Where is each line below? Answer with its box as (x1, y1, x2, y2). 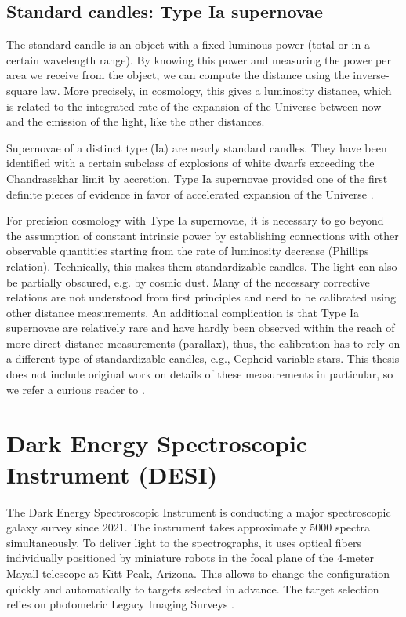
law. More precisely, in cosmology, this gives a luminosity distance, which (41, 82, 392, 98)
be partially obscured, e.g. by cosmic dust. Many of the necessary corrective (6, 273, 370, 290)
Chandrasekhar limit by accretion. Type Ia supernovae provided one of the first (6, 170, 388, 186)
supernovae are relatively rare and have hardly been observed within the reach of (6, 319, 395, 336)
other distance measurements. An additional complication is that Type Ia (6, 304, 359, 320)
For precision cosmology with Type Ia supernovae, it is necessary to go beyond (6, 212, 384, 228)
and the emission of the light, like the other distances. (6, 113, 265, 130)
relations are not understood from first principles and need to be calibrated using (6, 289, 396, 305)
